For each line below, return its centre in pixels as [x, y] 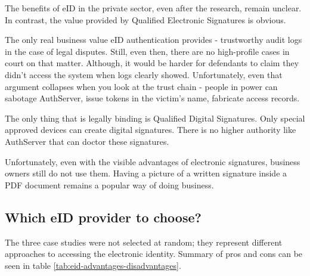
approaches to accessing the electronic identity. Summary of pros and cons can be [154, 254]
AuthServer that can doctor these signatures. [87, 141]
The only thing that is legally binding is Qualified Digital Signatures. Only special [155, 118]
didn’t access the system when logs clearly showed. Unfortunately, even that [144, 74]
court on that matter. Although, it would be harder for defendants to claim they [152, 63]
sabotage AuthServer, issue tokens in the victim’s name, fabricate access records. [152, 98]
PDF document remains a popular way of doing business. [109, 184]
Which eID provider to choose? [103, 217]
